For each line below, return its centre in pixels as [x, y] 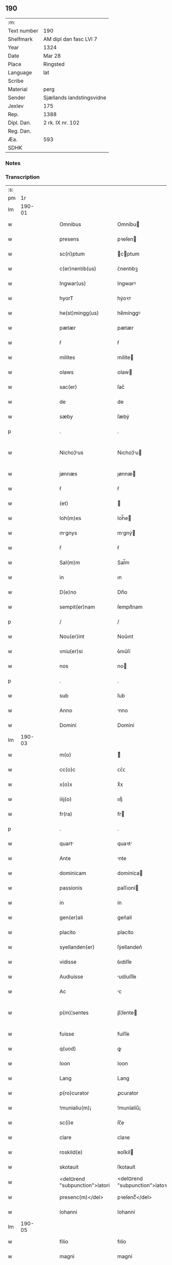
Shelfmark [20, 39]
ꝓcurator [128, 1093]
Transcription [23, 177]
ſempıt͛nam [130, 607]
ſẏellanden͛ [130, 947]
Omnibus [70, 224]
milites [67, 358]
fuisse [67, 1034]
